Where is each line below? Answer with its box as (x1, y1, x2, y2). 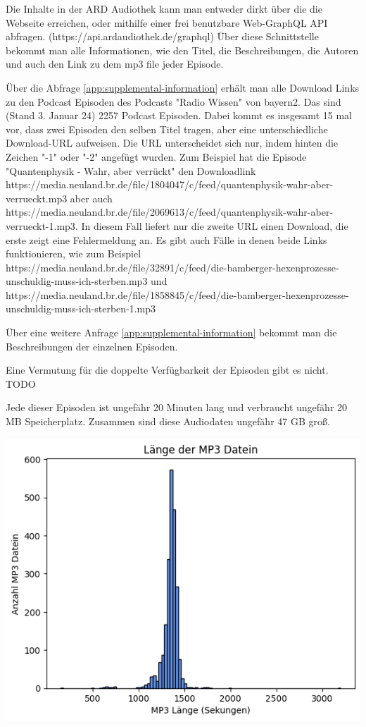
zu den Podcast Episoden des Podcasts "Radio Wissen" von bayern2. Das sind (6, 94, 341, 109)
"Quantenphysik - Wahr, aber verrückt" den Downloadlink (6, 163, 256, 178)
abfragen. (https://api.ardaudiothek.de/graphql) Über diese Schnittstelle (6, 29, 319, 44)
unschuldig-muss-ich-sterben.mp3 (6, 274, 148, 288)
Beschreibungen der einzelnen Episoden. (6, 338, 178, 353)
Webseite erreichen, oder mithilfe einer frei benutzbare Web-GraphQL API (6, 15, 328, 30)
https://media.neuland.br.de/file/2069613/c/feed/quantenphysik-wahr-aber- (6, 204, 334, 219)
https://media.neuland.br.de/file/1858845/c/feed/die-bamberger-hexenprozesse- (6, 287, 349, 302)
